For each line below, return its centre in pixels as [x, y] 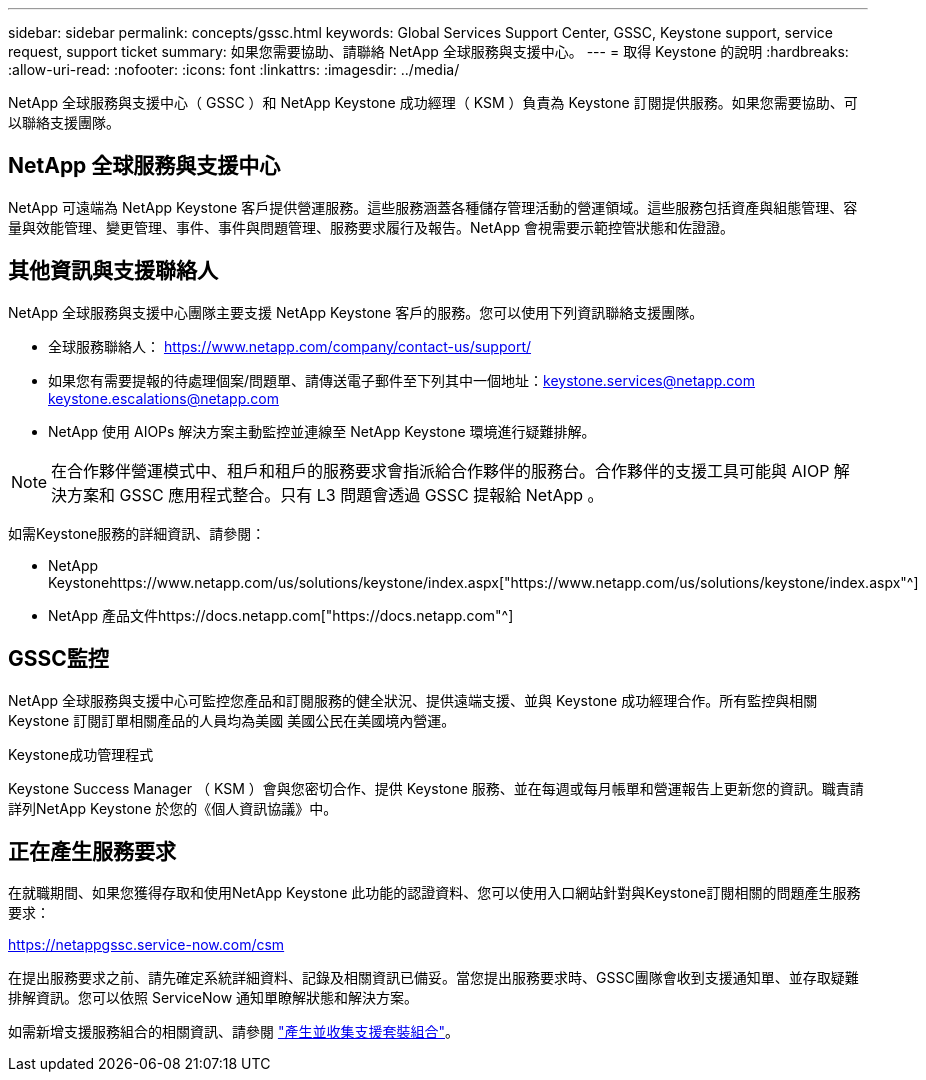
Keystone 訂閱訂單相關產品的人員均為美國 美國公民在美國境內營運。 [232, 720]
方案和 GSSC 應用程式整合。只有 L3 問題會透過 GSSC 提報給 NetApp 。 [335, 494]
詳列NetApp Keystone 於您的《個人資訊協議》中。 [173, 808]
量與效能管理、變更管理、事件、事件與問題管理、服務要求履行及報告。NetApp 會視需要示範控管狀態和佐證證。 [371, 227]
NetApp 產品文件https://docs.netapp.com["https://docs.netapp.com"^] [281, 615]
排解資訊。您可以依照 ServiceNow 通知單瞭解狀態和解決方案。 [213, 998]
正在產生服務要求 [92, 851]
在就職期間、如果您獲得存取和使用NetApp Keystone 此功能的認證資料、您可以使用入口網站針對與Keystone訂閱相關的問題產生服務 [434, 893]
